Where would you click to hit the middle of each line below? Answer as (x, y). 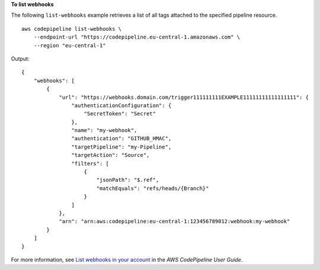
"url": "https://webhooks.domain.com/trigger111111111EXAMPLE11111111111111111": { (184, 97)
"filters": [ (90, 163)
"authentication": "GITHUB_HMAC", (121, 139)
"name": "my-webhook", (104, 131)
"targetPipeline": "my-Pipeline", (121, 147)
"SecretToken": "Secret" (120, 114)
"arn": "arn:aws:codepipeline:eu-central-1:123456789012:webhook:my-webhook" (175, 221)
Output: (20, 59)
